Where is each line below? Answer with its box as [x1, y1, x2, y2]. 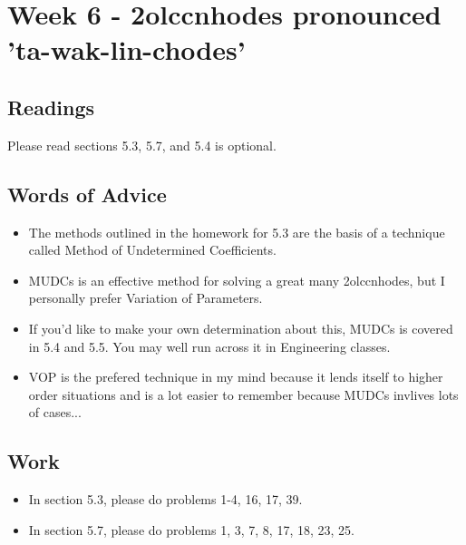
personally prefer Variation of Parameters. [28, 288, 263, 307]
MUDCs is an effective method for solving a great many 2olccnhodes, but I [28, 270, 445, 289]
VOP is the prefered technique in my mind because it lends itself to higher [28, 367, 443, 386]
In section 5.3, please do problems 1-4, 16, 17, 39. [28, 490, 303, 509]
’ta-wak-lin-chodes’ [7, 31, 246, 68]
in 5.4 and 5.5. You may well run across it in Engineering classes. [28, 336, 391, 355]
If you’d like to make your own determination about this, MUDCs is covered [28, 318, 453, 337]
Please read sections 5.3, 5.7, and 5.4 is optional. [7, 135, 277, 154]
